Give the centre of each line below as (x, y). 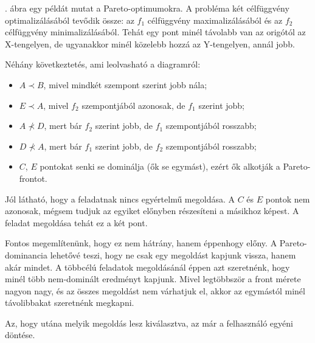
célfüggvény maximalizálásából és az (215, 20)
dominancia (26, 255)
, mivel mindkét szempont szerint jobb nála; (125, 84)
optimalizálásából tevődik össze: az (70, 20)
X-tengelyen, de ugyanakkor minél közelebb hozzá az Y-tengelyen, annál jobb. (150, 43)
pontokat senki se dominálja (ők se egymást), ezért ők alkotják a (160, 166)
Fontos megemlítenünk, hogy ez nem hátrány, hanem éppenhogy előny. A (141, 243)
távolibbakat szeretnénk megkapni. (70, 303)
